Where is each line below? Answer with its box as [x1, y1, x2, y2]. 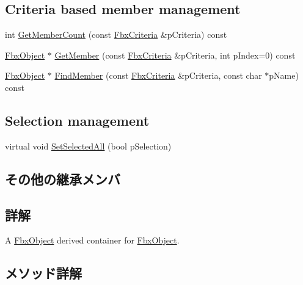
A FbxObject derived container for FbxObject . [5, 234, 180, 247]
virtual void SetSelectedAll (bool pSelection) [5, 139, 172, 152]
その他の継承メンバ [5, 169, 120, 188]
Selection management [5, 110, 150, 129]
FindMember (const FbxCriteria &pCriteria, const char [54, 69, 262, 82]
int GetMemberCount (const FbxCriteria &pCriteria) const [5, 28, 227, 41]
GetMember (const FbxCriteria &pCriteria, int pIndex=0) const [54, 48, 296, 61]
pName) [269, 69, 299, 82]
